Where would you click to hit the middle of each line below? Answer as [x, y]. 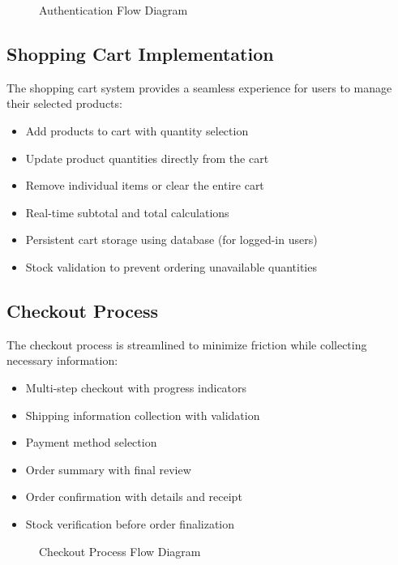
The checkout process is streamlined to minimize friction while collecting [187, 344]
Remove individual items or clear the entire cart [145, 185]
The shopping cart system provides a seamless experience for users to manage [199, 87]
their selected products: [64, 103]
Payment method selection [91, 442]
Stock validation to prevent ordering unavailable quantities [171, 266]
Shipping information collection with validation [143, 415]
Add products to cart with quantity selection [137, 130]
